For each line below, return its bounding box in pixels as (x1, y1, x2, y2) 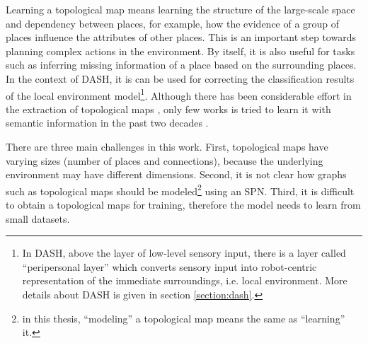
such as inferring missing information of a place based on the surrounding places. (6, 57, 357, 72)
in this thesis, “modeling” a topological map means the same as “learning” (22, 310, 345, 325)
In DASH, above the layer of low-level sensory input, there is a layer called (22, 245, 346, 260)
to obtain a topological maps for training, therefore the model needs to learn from (6, 197, 361, 212)
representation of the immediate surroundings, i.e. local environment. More (22, 273, 347, 288)
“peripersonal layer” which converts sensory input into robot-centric (22, 259, 317, 274)
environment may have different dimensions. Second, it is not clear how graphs (6, 167, 347, 182)
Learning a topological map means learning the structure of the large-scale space (6, 2, 355, 16)
